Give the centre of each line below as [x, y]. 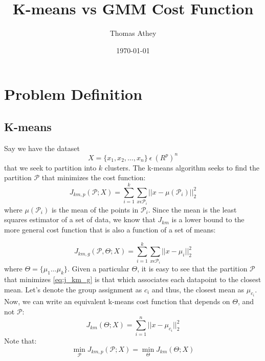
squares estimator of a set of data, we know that [80, 219]
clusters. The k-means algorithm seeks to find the [182, 167]
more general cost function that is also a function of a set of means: [110, 229]
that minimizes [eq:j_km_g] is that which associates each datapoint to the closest [133, 279]
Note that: [20, 341]
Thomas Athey [133, 33]
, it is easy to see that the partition [192, 269]
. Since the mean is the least [192, 209]
